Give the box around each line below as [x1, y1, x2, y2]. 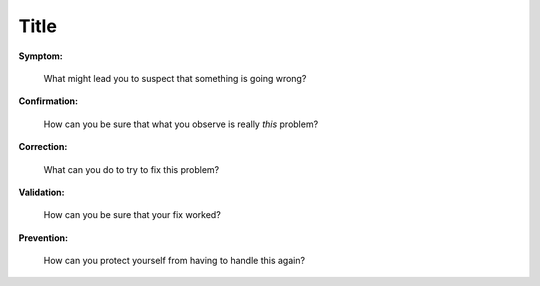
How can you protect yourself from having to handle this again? [43, 255, 305, 267]
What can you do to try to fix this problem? [43, 163, 220, 175]
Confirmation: [18, 95, 79, 107]
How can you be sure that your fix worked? [43, 209, 222, 221]
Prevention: [18, 231, 69, 244]
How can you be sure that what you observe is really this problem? [43, 118, 319, 130]
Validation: [18, 186, 65, 198]
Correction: [18, 141, 68, 153]
